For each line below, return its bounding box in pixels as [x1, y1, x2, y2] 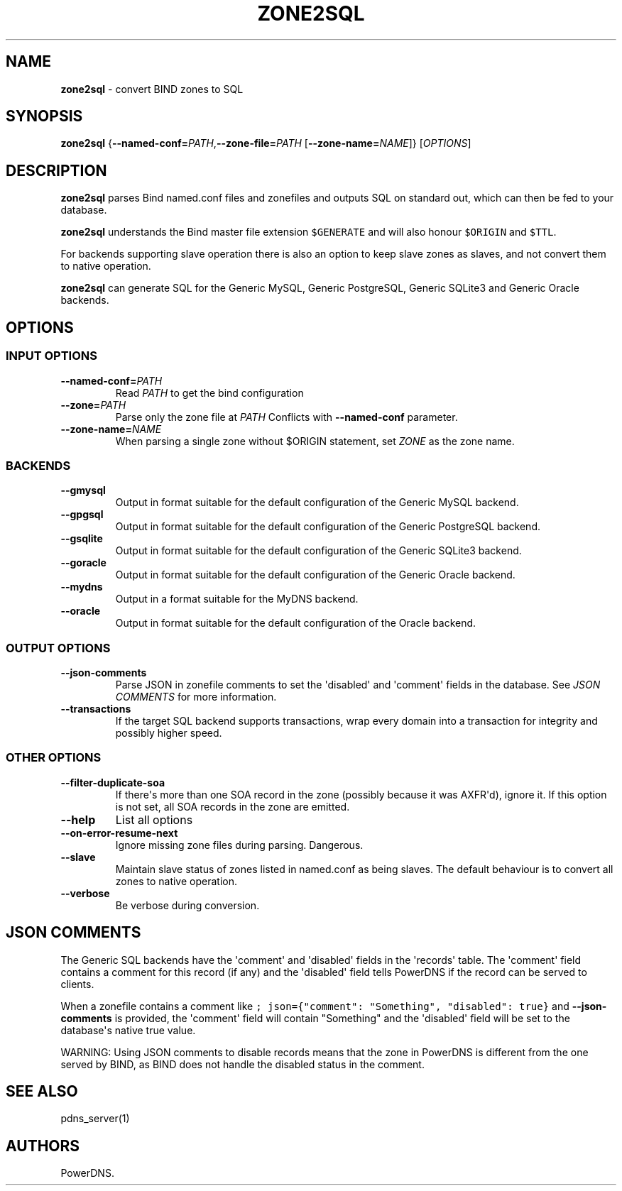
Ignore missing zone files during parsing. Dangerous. [115, 838, 364, 851]
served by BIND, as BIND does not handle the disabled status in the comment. [60, 1058, 425, 1070]
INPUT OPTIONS [6, 348, 97, 363]
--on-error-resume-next [60, 826, 178, 839]
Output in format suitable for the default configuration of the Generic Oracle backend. [115, 569, 515, 581]
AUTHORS [6, 1136, 80, 1155]
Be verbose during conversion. [115, 899, 260, 911]
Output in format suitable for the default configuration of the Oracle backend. [115, 617, 476, 630]
